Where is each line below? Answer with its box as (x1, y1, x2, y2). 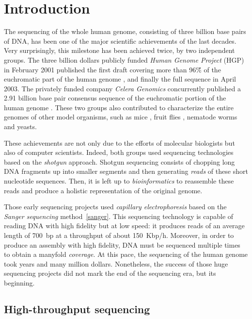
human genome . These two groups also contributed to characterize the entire (4, 102, 234, 112)
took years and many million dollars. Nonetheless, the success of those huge (4, 258, 228, 269)
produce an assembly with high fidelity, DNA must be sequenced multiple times (4, 239, 240, 250)
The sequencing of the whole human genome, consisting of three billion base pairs (4, 26, 246, 36)
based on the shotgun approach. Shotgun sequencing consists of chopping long (4, 156, 235, 167)
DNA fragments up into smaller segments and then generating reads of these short (4, 166, 248, 176)
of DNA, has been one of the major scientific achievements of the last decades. (4, 35, 236, 46)
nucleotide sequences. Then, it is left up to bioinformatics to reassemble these (4, 176, 234, 186)
